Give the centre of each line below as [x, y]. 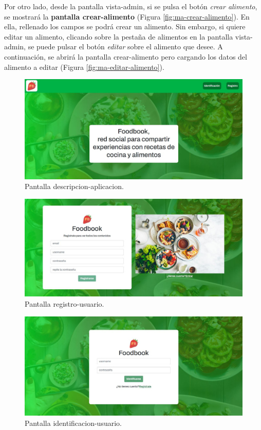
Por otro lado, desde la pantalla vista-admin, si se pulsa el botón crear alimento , [131, 6]
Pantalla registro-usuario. [64, 304]
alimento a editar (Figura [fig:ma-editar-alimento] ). [84, 67]
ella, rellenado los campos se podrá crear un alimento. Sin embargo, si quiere [125, 26]
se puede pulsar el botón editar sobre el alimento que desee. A [125, 46]
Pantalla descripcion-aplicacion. [74, 186]
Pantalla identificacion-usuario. [73, 423]
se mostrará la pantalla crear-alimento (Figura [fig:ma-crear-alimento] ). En [127, 16]
